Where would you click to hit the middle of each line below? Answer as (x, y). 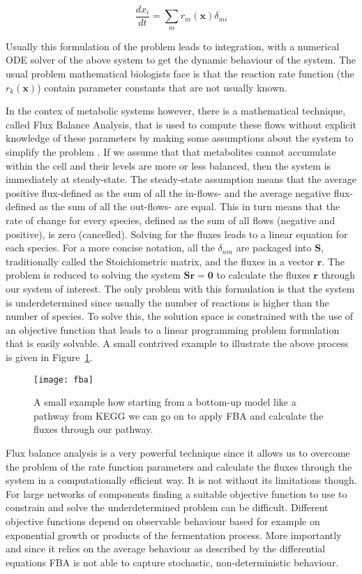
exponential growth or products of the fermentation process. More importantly (174, 535)
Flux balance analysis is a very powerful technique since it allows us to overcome (178, 452)
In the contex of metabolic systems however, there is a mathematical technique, (176, 111)
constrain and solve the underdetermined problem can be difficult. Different (167, 507)
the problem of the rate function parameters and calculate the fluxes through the (179, 466)
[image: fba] (63, 380)
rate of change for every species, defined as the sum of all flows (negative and (171, 220)
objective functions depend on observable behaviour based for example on (163, 521)
